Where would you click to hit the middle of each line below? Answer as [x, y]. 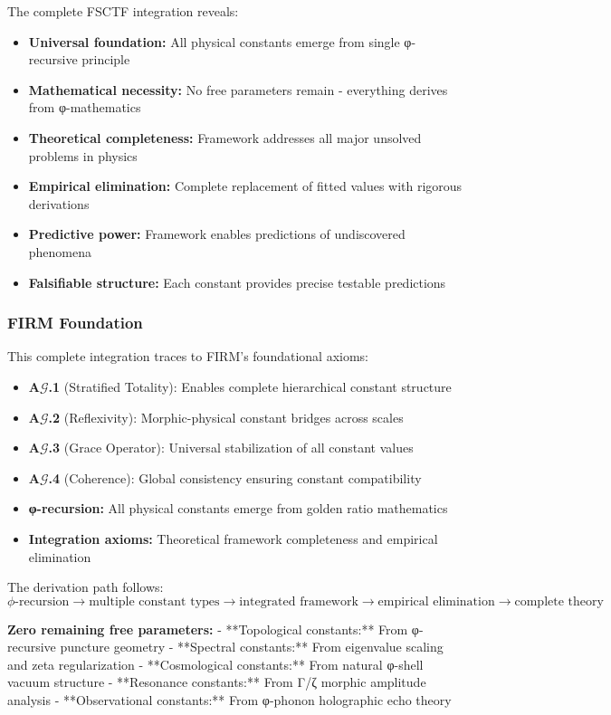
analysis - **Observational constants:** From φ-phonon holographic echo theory [229, 700]
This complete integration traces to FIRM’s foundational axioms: [188, 356]
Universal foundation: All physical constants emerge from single [214, 41]
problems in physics [83, 155]
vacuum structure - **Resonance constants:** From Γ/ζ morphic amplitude [217, 682]
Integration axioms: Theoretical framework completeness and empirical [233, 538]
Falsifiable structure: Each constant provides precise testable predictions [237, 282]
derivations [59, 203]
